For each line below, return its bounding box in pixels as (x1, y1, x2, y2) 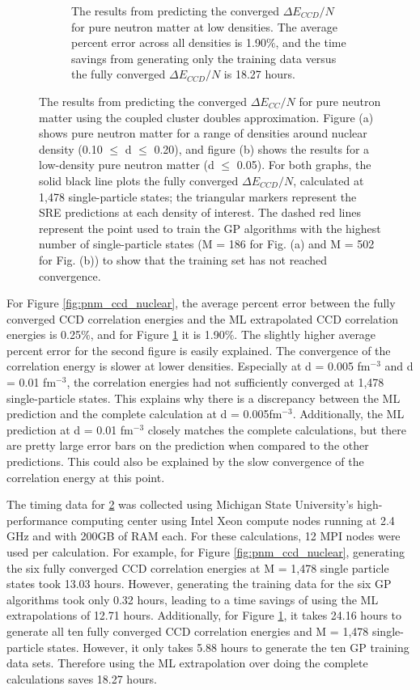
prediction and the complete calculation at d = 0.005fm (6, 405, 282, 422)
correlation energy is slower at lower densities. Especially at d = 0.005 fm (6, 358, 371, 375)
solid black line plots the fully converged (39, 171, 239, 188)
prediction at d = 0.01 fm (6, 421, 134, 438)
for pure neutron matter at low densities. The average (71, 18, 337, 35)
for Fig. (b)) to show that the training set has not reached (39, 251, 327, 268)
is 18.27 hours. (223, 66, 295, 83)
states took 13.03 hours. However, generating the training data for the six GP (6, 575, 392, 592)
